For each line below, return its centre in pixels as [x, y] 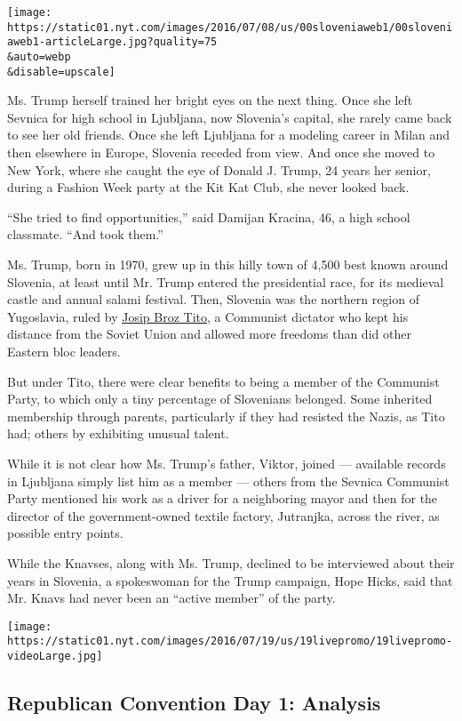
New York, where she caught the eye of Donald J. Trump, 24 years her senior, [219, 169]
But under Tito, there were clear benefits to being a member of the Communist [223, 381]
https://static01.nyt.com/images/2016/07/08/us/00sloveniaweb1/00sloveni [230, 27]
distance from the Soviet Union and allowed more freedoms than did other [209, 334]
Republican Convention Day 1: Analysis [194, 703]
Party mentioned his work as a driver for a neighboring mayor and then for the [223, 498]
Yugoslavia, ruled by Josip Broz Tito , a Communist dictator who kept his [208, 316]
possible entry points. [65, 533]
